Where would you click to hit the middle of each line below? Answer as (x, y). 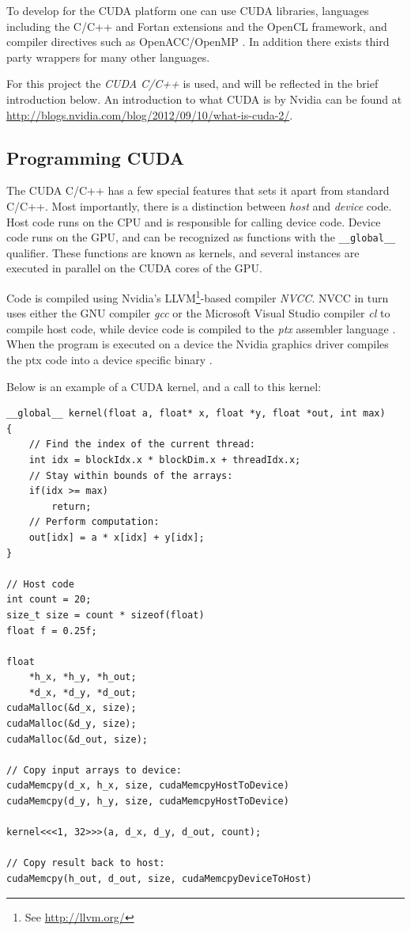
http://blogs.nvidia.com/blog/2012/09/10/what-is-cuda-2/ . (150, 114)
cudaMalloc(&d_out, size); (77, 739)
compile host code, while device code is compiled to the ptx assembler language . (201, 328)
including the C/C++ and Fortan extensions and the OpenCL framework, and (197, 26)
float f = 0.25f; (52, 631)
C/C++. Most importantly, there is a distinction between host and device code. (199, 205)
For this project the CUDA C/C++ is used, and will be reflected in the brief (192, 84)
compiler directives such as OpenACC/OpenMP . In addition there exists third (198, 42)
